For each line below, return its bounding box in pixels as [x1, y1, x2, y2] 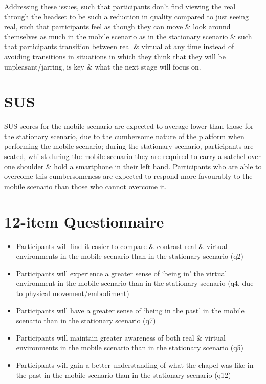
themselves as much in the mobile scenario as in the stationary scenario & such [4, 31, 252, 41]
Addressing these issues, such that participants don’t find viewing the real [4, 1, 236, 11]
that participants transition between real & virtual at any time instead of [4, 41, 234, 52]
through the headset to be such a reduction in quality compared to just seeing [4, 11, 249, 21]
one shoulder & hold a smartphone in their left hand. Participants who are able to [4, 161, 262, 171]
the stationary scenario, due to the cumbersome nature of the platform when [4, 130, 245, 141]
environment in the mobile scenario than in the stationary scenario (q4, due [16, 278, 254, 288]
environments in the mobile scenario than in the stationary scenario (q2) [16, 251, 243, 261]
